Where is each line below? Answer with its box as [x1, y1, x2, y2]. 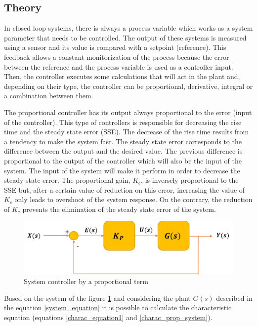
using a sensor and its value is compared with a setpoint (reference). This [4, 42, 226, 52]
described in [216, 292, 253, 303]
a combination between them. [4, 90, 93, 101]
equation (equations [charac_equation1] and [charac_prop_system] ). [4, 312, 213, 322]
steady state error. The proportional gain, [4, 175, 130, 185]
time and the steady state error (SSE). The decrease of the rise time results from [4, 126, 249, 137]
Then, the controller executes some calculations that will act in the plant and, [4, 71, 240, 81]
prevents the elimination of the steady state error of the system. [22, 204, 216, 214]
